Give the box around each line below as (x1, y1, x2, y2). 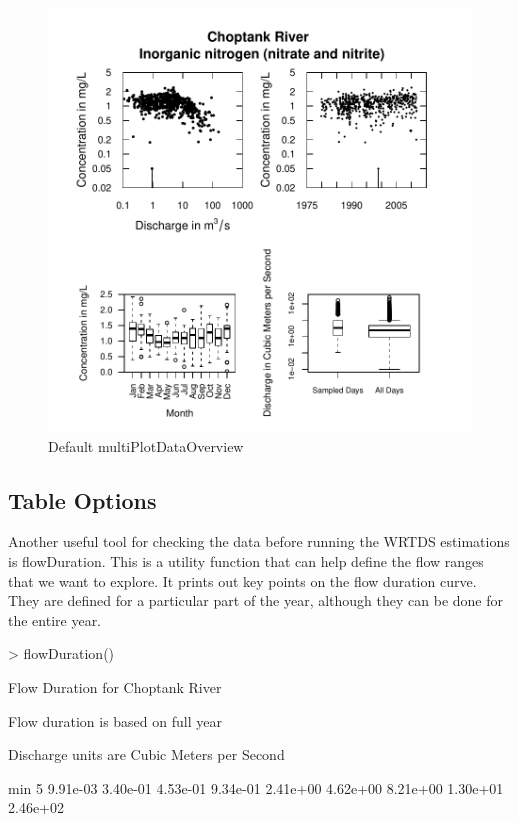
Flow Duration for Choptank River (8, 676, 222, 697)
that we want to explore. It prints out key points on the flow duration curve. (8, 570, 477, 591)
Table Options (8, 484, 157, 515)
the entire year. (8, 609, 102, 630)
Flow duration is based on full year (8, 710, 222, 731)
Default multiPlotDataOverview (48, 435, 244, 456)
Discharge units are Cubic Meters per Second (8, 744, 285, 765)
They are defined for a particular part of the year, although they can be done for (8, 590, 503, 611)
